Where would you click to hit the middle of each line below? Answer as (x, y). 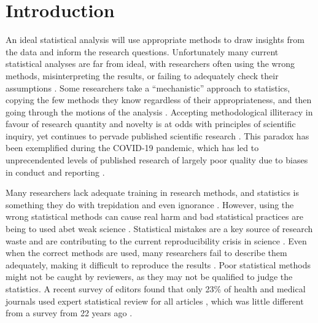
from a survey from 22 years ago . (69, 313)
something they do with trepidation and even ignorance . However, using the (150, 204)
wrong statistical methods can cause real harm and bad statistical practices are (154, 216)
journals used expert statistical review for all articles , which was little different (155, 301)
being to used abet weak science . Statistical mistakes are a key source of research (159, 229)
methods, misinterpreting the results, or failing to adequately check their (142, 75)
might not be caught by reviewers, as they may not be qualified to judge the (149, 277)
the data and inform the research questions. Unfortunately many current (142, 51)
